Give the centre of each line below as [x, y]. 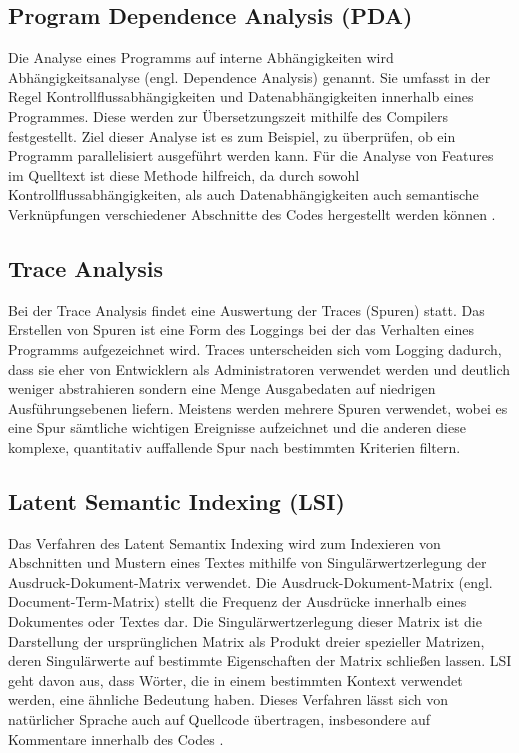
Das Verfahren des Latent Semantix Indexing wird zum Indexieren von [224, 542]
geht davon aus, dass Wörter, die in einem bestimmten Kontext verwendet [235, 679]
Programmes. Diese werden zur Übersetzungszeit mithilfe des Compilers [228, 115]
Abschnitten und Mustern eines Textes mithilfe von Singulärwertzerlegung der [247, 562]
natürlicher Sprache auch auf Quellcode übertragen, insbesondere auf [219, 719]
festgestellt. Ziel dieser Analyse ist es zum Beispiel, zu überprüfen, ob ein [232, 135]
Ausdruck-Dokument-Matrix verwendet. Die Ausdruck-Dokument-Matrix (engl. [250, 581]
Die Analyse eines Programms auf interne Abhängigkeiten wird [201, 57]
